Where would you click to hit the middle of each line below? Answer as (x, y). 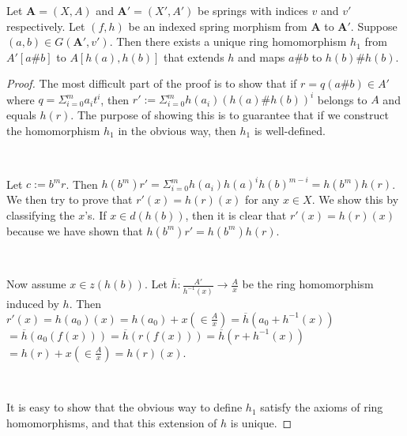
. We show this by (355, 199)
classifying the (41, 214)
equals (21, 115)
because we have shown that (75, 230)
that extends (194, 56)
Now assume (36, 284)
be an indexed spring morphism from (218, 26)
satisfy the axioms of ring (322, 407)
